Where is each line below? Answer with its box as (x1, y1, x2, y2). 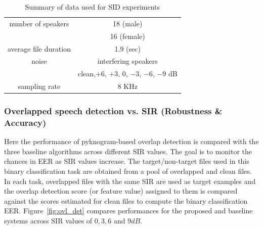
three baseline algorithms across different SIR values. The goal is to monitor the (4, 146, 252, 156)
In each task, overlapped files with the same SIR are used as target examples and (4, 175, 256, 186)
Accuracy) (4, 116, 47, 128)
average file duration (8, 43, 71, 54)
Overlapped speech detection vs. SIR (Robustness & (4, 105, 223, 117)
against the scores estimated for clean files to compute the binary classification (4, 195, 248, 206)
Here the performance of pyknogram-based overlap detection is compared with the (4, 136, 259, 147)
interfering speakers (97, 56, 158, 66)
